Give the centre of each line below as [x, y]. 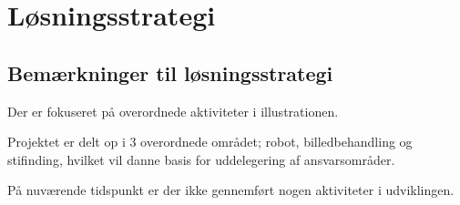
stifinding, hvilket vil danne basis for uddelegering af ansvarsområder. [201, 159]
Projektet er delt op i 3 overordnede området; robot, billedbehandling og [210, 142]
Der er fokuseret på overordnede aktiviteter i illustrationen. [173, 111]
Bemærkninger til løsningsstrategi [170, 72]
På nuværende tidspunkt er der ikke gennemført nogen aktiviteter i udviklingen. [231, 190]
